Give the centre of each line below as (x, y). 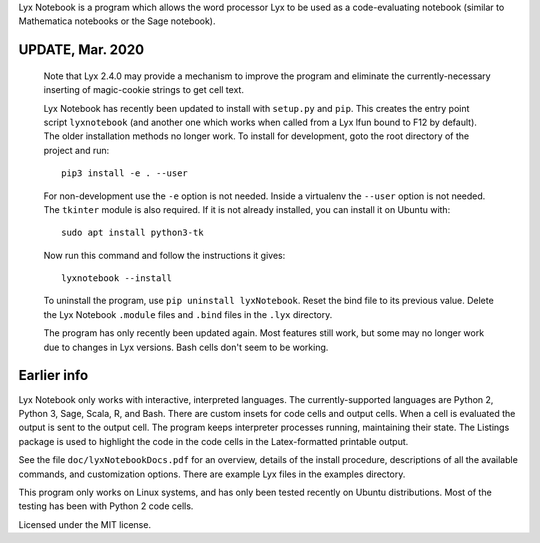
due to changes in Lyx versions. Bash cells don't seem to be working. (186, 347)
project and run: (76, 150)
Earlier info (53, 375)
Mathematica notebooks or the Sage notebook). (117, 21)
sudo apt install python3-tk (132, 233)
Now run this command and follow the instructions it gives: (164, 255)
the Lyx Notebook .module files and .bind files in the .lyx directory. (188, 314)
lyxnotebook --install (117, 278)
